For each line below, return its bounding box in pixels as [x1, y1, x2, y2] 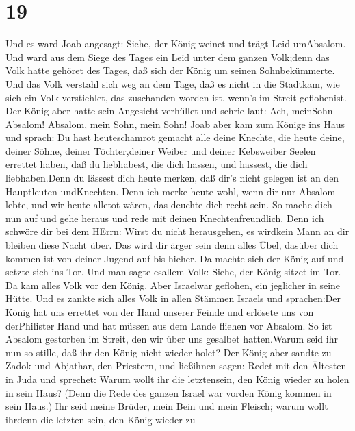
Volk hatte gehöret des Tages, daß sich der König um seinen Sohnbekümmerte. [5, 63, 335, 77]
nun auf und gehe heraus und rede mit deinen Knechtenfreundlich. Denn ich [5, 210, 324, 225]
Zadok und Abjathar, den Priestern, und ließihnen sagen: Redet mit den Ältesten [5, 358, 347, 373]
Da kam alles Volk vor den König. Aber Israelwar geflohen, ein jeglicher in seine [5, 278, 341, 292]
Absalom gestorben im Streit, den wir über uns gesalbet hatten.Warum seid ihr [5, 332, 338, 346]
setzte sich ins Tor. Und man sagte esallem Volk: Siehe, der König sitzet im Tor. [5, 264, 341, 279]
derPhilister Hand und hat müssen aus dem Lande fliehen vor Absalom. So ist [5, 318, 332, 332]
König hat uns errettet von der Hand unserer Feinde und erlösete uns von [5, 305, 314, 319]
